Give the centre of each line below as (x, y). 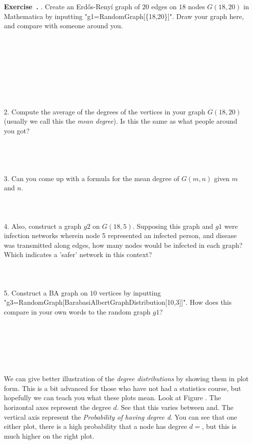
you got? (17, 130)
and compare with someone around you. (63, 26)
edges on (164, 6)
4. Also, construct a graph (43, 226)
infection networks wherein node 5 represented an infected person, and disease (120, 235)
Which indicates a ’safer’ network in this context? (78, 254)
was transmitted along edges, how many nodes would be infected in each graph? (123, 245)
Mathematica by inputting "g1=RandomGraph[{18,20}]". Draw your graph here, (124, 16)
